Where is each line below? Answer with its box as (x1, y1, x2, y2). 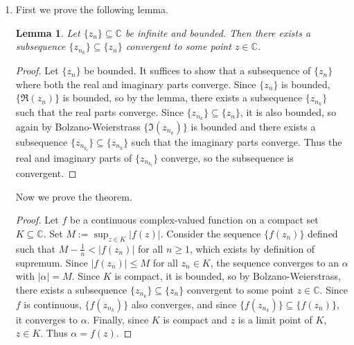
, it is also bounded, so (240, 105, 337, 119)
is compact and (163, 312, 228, 326)
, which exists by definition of (189, 241, 315, 255)
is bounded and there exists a (191, 119, 316, 133)
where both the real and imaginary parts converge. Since (15, 76, 256, 91)
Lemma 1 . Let (15, 25, 80, 40)
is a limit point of (238, 312, 312, 326)
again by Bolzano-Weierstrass (15, 119, 141, 133)
